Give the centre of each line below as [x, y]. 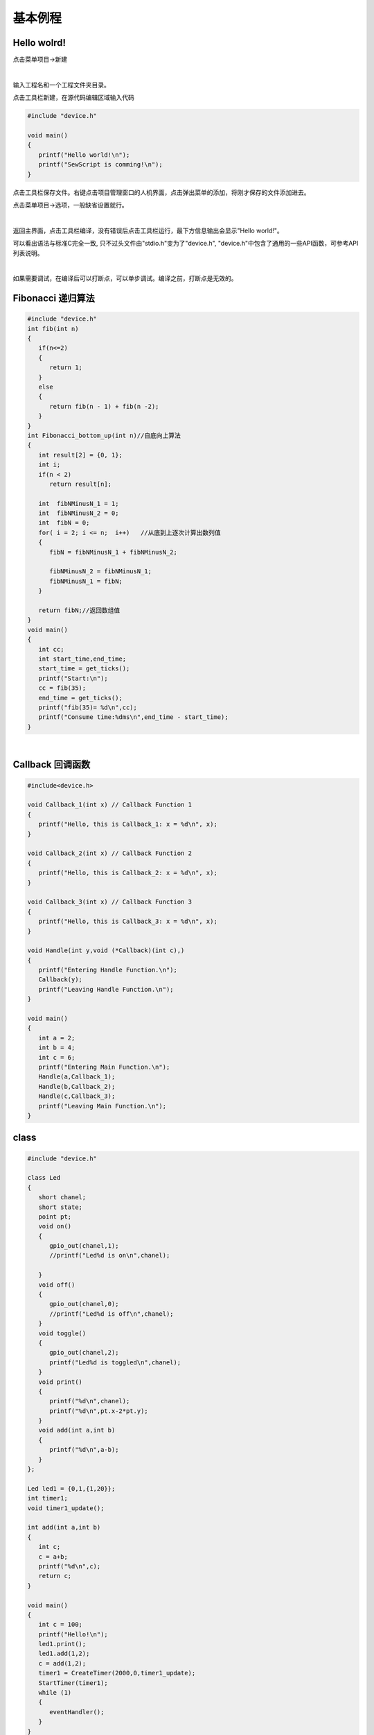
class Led [44, 1178]
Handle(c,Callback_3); [77, 1096]
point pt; [55, 1217]
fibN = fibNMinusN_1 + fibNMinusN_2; [114, 552]
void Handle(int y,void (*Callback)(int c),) [106, 950]
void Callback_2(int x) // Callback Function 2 [109, 853]
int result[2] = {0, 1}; [80, 455]
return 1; [66, 367]
